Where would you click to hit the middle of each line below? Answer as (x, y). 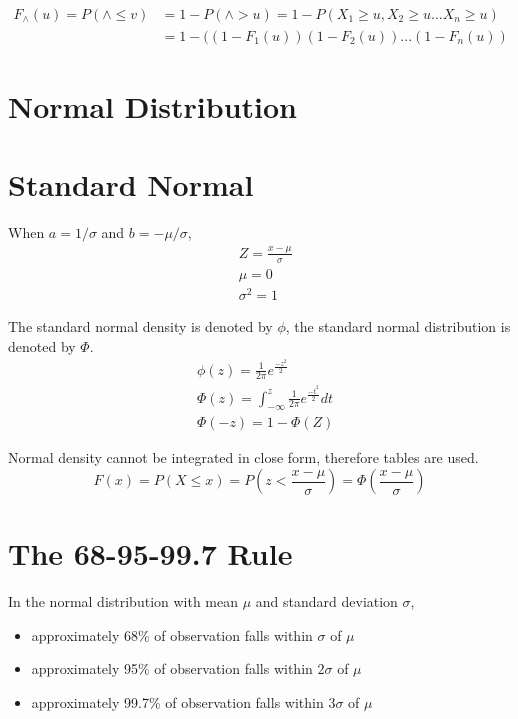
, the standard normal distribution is (398, 325)
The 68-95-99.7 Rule (150, 553)
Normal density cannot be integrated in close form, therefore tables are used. (243, 457)
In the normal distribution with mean (123, 601)
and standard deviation (326, 601)
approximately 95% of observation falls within (172, 668)
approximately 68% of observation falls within (172, 634)
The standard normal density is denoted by (140, 325)
